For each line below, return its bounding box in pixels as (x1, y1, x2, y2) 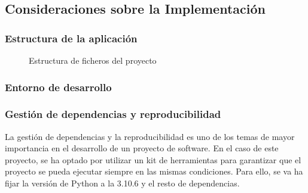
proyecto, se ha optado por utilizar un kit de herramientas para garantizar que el (5, 153, 301, 166)
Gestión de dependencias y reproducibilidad (5, 107, 221, 122)
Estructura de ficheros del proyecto (29, 54, 157, 66)
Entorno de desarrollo (5, 79, 112, 94)
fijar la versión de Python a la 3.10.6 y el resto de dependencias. (5, 177, 240, 189)
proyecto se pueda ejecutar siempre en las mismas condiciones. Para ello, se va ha (5, 165, 303, 178)
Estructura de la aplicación (5, 30, 138, 45)
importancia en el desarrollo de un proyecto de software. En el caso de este (5, 142, 279, 154)
